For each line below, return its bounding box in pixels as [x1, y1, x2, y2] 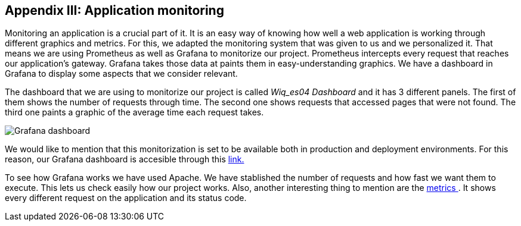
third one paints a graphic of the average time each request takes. [5, 107, 264, 118]
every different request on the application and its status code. [5, 193, 247, 203]
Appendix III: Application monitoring [5, 3, 224, 18]
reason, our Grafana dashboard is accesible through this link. [5, 154, 244, 165]
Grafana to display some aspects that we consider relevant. [5, 68, 238, 79]
